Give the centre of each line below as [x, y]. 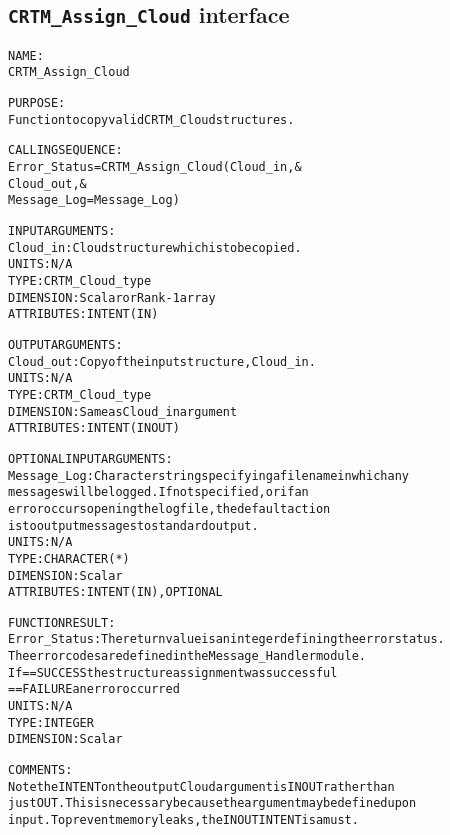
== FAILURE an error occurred [94, 689]
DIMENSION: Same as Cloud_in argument [123, 411]
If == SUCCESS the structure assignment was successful [173, 672]
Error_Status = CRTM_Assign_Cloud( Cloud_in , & [155, 167]
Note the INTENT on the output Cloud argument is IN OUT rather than [201, 786]
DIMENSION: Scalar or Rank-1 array [112, 297]
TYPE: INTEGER [51, 722]
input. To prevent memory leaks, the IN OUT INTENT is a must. [183, 820]
